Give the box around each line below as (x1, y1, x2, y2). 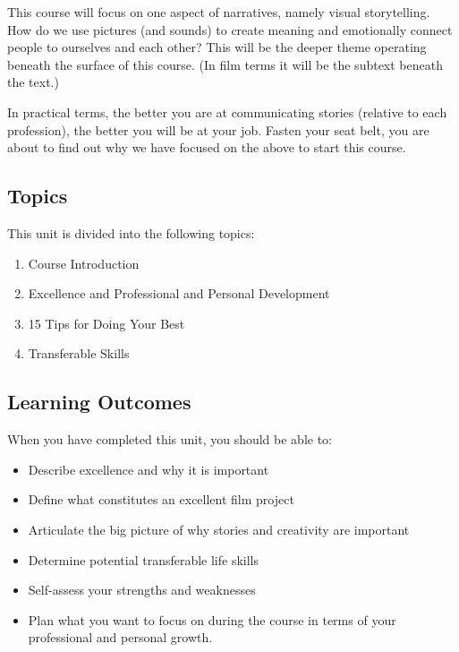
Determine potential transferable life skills (28, 550, 259, 569)
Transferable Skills (28, 344, 130, 363)
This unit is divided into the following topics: (7, 223, 255, 242)
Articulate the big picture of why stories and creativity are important (28, 519, 410, 538)
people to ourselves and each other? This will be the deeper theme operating (7, 38, 427, 56)
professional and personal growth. (28, 628, 213, 647)
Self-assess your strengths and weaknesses (28, 580, 256, 599)
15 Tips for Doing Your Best (28, 313, 185, 332)
